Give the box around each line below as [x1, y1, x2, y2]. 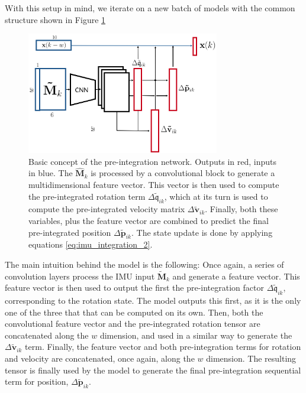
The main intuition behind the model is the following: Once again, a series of [5, 258, 284, 270]
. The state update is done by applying [131, 226, 273, 238]
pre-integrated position [28, 226, 111, 238]
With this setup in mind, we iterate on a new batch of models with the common [5, 2, 295, 14]
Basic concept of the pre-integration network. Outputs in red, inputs [28, 155, 277, 167]
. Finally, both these [205, 203, 278, 215]
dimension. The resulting [206, 352, 297, 365]
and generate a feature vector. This [172, 269, 300, 282]
